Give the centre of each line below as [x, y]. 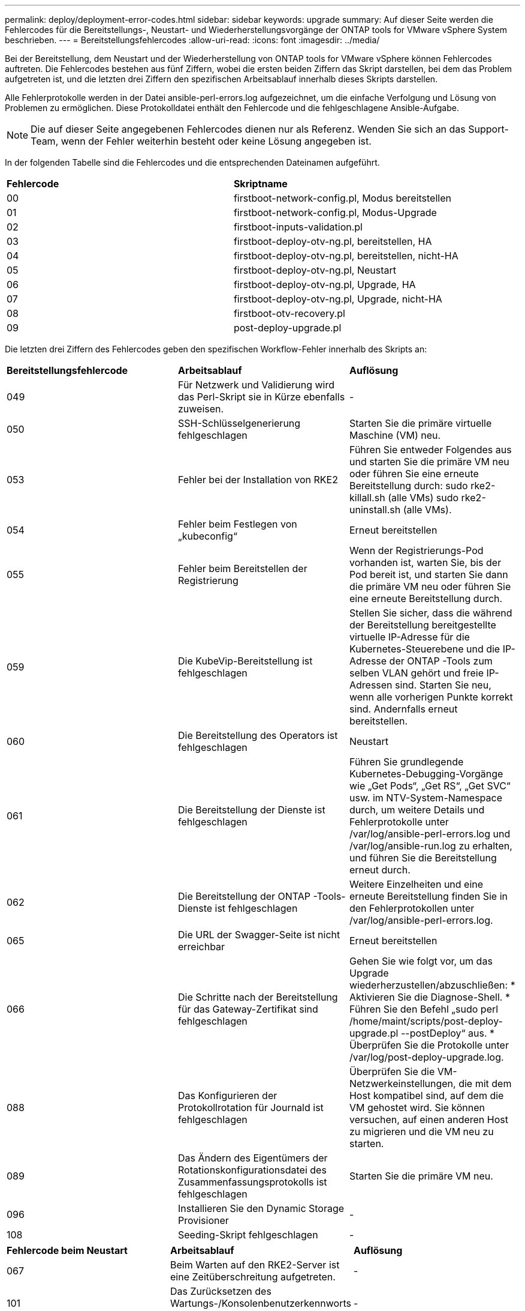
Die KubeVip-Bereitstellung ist [245, 661]
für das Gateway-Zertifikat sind [248, 1009]
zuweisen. [201, 409]
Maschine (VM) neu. [395, 435]
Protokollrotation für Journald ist [251, 1108]
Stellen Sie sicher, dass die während [431, 613]
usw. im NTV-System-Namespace [426, 798]
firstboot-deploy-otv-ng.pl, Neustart [315, 270]
